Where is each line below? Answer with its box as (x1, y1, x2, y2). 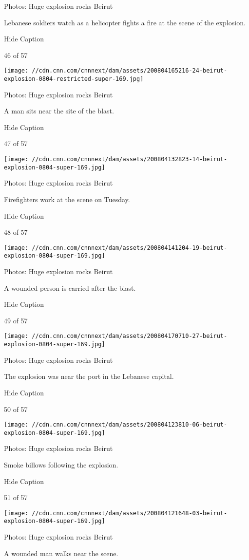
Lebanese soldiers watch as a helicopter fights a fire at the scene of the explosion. (4, 17, 246, 27)
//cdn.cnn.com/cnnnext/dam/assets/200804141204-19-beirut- (32, 244, 228, 251)
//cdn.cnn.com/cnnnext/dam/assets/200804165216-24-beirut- (32, 67, 228, 75)
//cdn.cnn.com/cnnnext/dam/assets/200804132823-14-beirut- (32, 156, 228, 163)
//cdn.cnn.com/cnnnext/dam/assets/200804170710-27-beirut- (32, 333, 228, 340)
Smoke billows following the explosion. (4, 460, 118, 470)
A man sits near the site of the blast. (4, 106, 114, 116)
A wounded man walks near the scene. (4, 548, 118, 558)
